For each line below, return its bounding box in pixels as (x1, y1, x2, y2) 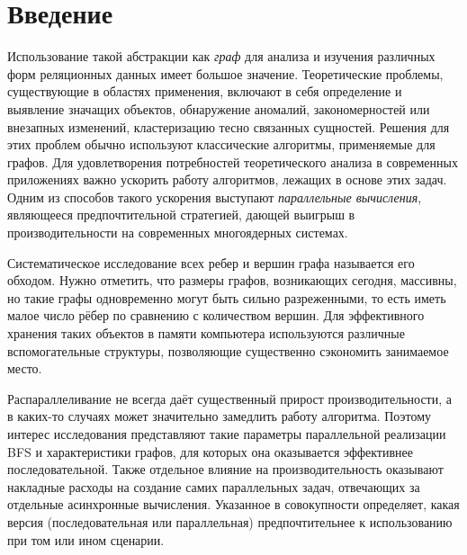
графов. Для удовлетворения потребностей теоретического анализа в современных (7, 152, 458, 171)
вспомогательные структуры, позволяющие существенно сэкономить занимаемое (7, 341, 449, 360)
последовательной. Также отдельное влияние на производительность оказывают (7, 460, 444, 479)
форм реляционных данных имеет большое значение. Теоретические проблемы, (7, 64, 444, 83)
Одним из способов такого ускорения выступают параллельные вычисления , (7, 187, 422, 206)
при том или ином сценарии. (7, 530, 165, 549)
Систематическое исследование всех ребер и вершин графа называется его (7, 253, 415, 272)
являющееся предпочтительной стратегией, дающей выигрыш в (7, 205, 355, 224)
